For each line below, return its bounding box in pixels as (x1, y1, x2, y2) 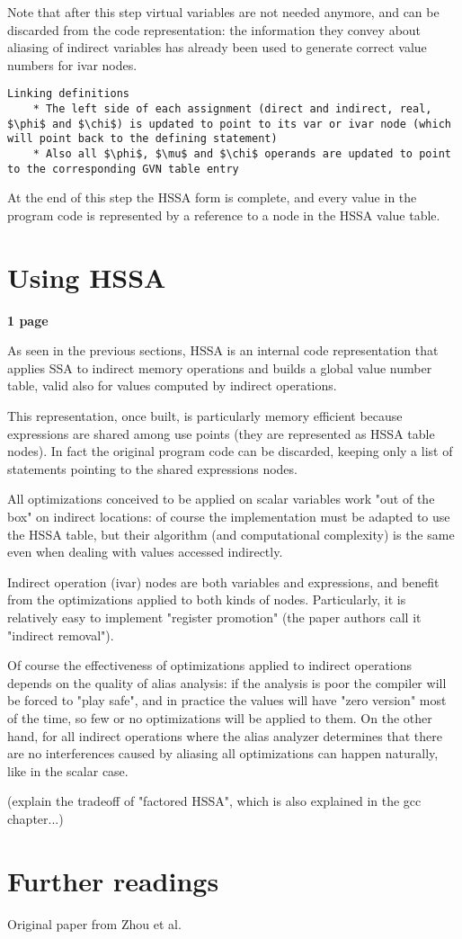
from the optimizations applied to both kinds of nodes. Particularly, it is (7, 590, 406, 609)
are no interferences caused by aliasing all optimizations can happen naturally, (7, 744, 439, 763)
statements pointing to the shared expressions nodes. (7, 459, 298, 478)
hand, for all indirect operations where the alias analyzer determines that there (7, 726, 442, 745)
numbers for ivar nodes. (7, 55, 138, 74)
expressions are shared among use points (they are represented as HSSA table (7, 424, 435, 443)
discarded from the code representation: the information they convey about (7, 20, 422, 39)
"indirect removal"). (7, 625, 114, 644)
